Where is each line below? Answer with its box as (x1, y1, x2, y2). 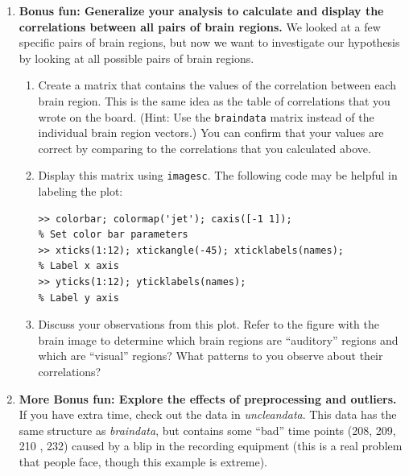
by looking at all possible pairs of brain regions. (19, 49, 254, 66)
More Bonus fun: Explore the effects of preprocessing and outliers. (19, 390, 397, 407)
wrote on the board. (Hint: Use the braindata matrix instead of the (38, 108, 374, 125)
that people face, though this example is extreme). (19, 453, 267, 470)
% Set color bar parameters (38, 229, 188, 241)
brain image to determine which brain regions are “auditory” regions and (38, 331, 399, 348)
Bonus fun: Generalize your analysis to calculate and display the (19, 2, 384, 19)
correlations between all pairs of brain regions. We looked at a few (19, 18, 381, 35)
